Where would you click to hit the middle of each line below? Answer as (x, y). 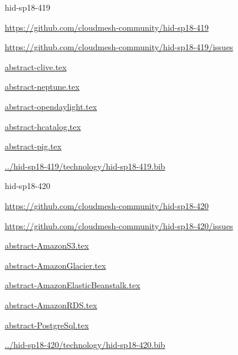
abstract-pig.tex (33, 146)
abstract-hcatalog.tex (43, 126)
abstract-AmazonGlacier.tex (56, 265)
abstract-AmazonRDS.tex (51, 304)
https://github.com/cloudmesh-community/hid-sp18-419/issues (119, 47)
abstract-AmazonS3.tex (47, 245)
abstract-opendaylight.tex (51, 106)
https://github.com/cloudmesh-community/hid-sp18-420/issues (119, 225)
